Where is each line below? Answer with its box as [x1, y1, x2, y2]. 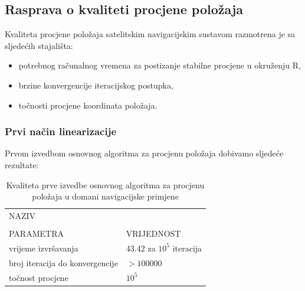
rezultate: [5, 158, 39, 171]
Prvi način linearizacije [5, 124, 116, 139]
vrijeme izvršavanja [9, 241, 78, 254]
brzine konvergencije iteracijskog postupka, [18, 79, 173, 91]
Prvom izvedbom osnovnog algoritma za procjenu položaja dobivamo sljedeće [5, 147, 284, 159]
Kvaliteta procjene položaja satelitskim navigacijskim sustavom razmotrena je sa [5, 28, 296, 40]
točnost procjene [9, 271, 68, 283]
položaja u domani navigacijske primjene [32, 190, 179, 202]
